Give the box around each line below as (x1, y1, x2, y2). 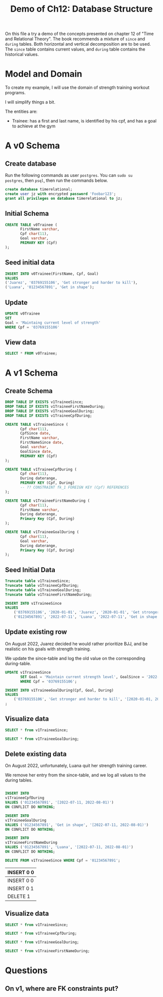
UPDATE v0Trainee (5, 311, 40, 316)
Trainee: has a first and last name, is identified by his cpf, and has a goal (12, 118, 157, 124)
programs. (5, 90, 26, 96)
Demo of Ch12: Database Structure (10, 3, 153, 15)
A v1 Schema (5, 367, 58, 379)
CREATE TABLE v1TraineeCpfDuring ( (5, 467, 77, 472)
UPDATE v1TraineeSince (5, 670, 51, 675)
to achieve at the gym (12, 123, 56, 129)
